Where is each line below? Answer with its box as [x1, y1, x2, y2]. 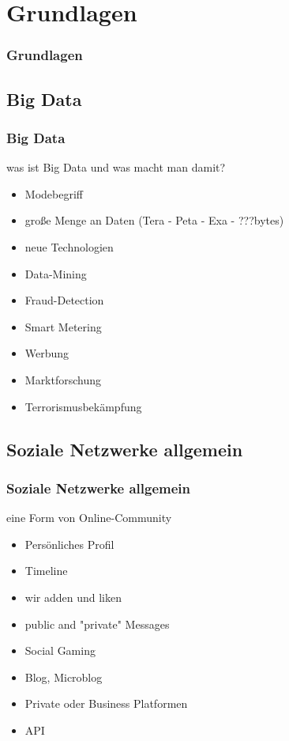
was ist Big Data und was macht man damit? [6, 159, 226, 176]
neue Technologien [24, 239, 114, 255]
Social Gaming [24, 642, 96, 659]
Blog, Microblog [24, 668, 103, 685]
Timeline [24, 562, 68, 579]
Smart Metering [24, 318, 102, 335]
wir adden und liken [24, 588, 122, 605]
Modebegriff [24, 185, 83, 202]
